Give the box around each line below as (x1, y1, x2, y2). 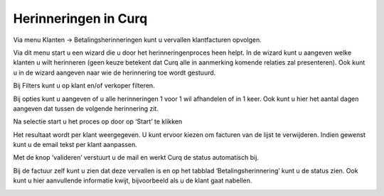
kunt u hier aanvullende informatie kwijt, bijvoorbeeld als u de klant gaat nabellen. (13, 176, 252, 185)
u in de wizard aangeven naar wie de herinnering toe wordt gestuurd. (13, 68, 216, 77)
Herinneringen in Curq (13, 11, 148, 26)
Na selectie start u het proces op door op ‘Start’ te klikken (13, 117, 183, 126)
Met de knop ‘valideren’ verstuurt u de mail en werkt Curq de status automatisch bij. (13, 153, 260, 162)
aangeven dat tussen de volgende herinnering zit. (13, 104, 159, 113)
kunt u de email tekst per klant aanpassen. (13, 141, 138, 149)
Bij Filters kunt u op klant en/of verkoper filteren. (13, 82, 156, 90)
